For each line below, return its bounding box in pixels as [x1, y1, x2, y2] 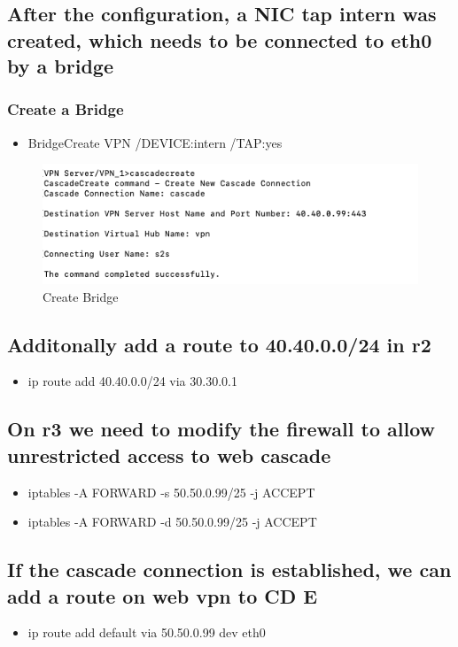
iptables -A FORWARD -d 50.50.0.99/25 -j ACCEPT [27, 512, 317, 531]
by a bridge [7, 52, 113, 80]
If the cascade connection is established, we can [7, 556, 452, 583]
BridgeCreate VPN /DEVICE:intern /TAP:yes [27, 133, 283, 151]
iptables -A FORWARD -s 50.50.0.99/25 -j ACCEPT [27, 482, 315, 501]
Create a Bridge [7, 98, 124, 120]
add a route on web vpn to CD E [7, 582, 318, 609]
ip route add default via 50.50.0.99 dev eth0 [27, 623, 266, 642]
